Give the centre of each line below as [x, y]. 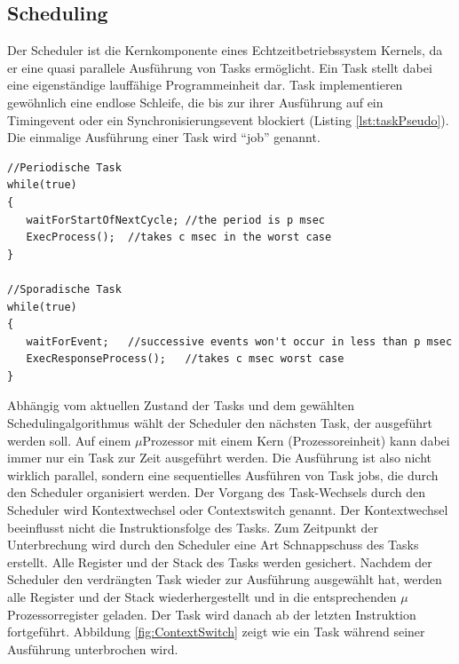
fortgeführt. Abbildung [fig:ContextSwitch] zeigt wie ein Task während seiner [216, 632]
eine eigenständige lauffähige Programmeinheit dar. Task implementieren [205, 85]
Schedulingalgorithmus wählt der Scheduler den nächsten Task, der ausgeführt [220, 423]
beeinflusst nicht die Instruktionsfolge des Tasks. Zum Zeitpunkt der [193, 527]
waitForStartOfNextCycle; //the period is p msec [175, 220]
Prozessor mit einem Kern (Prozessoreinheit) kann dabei [296, 440]
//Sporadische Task [64, 289]
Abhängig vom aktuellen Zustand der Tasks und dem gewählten [181, 405]
